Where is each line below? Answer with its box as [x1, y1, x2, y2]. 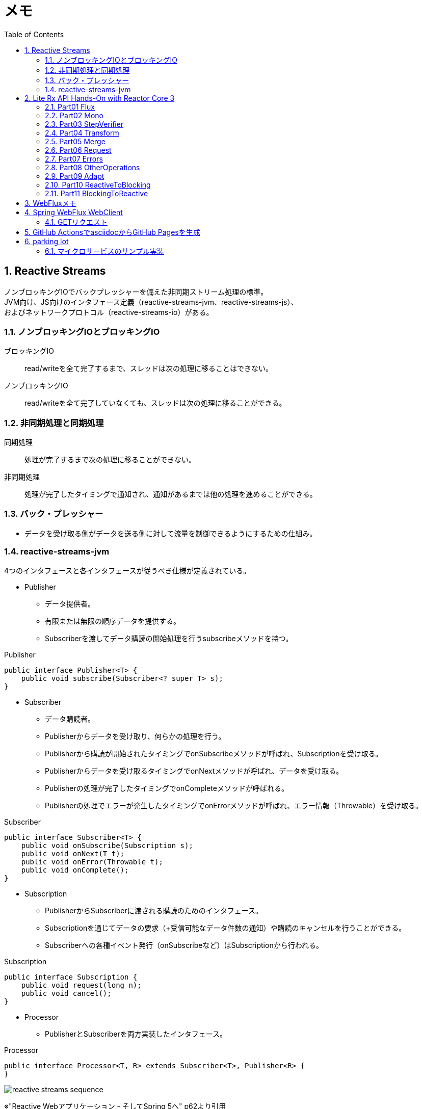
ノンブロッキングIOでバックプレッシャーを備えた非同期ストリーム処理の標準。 [4, 287, 268, 296]
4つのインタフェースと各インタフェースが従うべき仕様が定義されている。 [4, 566, 251, 575]
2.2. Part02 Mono [45, 111, 103, 120]
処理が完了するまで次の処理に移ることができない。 [24, 455, 196, 464]
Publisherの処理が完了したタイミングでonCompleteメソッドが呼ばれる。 [45, 783, 288, 793]
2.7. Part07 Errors [45, 154, 103, 163]
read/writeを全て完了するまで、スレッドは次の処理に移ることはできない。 [24, 364, 273, 373]
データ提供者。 [45, 599, 95, 608]
